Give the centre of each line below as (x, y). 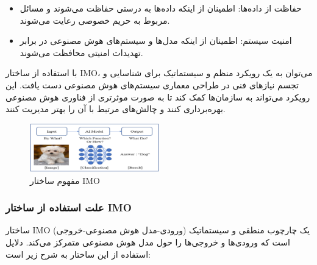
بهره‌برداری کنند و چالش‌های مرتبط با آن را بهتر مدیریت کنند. (116, 109)
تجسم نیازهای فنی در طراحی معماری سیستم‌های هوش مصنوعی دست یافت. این (152, 84)
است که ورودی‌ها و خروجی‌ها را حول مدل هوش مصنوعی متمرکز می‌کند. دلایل (148, 242)
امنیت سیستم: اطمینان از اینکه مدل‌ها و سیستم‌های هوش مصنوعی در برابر (156, 41)
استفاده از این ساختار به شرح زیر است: (78, 254)
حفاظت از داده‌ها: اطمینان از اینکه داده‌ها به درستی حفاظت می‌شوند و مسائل (161, 8)
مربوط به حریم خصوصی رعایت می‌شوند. (95, 20)
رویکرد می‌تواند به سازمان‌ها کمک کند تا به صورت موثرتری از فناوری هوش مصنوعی (158, 97)
